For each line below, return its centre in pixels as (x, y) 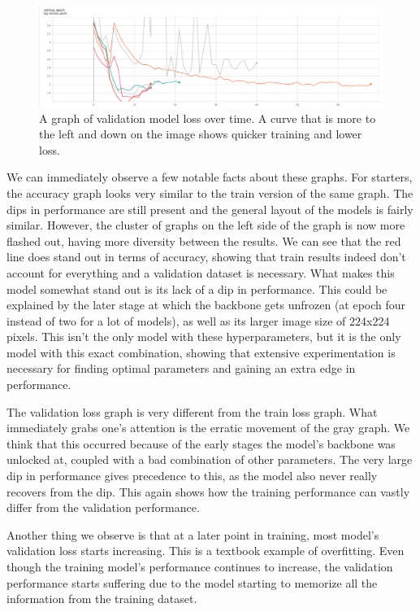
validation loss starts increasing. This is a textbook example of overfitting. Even (206, 551)
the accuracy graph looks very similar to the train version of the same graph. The (210, 192)
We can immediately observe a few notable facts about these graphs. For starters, (210, 177)
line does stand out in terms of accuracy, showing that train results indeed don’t (206, 257)
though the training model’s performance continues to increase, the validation (200, 566)
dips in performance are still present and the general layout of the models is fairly (210, 209)
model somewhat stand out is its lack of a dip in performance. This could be (197, 289)
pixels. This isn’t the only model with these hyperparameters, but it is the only (204, 337)
